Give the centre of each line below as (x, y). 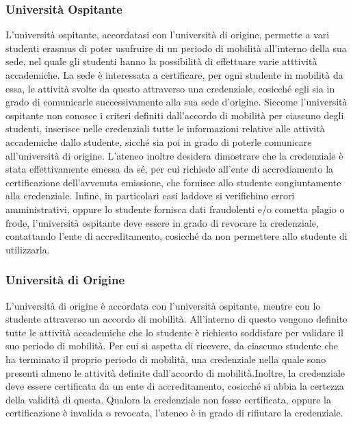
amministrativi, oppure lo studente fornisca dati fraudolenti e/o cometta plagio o (175, 209)
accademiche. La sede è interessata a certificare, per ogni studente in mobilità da (174, 75)
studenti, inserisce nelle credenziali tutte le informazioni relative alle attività (165, 128)
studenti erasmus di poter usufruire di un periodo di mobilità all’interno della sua (176, 48)
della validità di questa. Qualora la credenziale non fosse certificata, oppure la (169, 399)
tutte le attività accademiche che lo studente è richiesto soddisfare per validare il (174, 332)
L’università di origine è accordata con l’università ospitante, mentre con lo (163, 305)
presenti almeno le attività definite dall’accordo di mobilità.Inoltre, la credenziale (175, 372)
